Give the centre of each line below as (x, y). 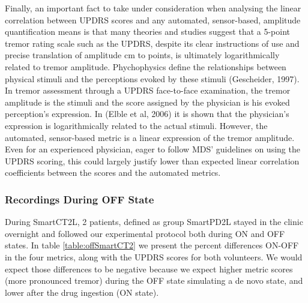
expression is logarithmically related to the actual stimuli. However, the (136, 125)
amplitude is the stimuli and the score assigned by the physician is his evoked (147, 102)
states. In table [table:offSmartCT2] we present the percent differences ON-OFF (152, 245)
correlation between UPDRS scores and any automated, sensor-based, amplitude (153, 19)
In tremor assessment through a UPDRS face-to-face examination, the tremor (148, 90)
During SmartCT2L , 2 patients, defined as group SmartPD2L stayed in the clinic (154, 222)
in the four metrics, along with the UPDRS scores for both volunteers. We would (154, 256)
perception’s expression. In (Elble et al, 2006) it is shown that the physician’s (147, 114)
